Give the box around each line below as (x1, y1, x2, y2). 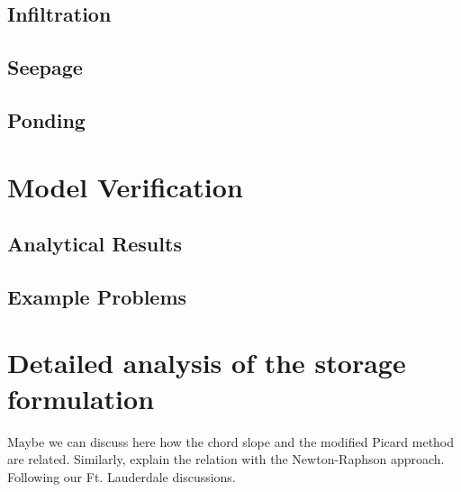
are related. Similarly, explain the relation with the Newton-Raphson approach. (7, 450, 445, 469)
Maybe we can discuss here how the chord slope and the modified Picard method (7, 432, 455, 451)
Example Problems (7, 282, 187, 310)
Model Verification (7, 168, 243, 205)
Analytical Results (7, 230, 182, 258)
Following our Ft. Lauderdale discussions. (7, 467, 236, 486)
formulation (7, 379, 155, 416)
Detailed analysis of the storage (7, 344, 406, 381)
